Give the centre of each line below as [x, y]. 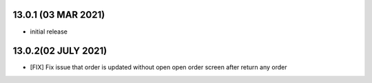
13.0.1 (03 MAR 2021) [59, 15]
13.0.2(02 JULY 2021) [60, 51]
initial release [49, 32]
